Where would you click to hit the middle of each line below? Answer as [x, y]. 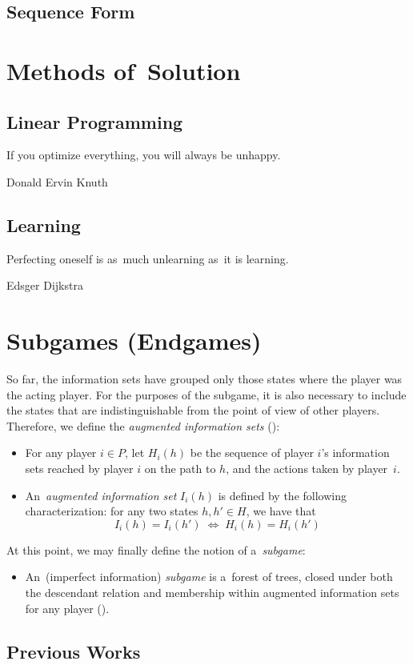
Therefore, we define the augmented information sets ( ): [143, 425]
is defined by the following [282, 495]
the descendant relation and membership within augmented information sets [212, 592]
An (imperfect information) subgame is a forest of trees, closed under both [209, 577]
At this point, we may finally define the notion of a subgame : [156, 549]
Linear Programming [95, 121]
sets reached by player [79, 469]
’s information [355, 453]
